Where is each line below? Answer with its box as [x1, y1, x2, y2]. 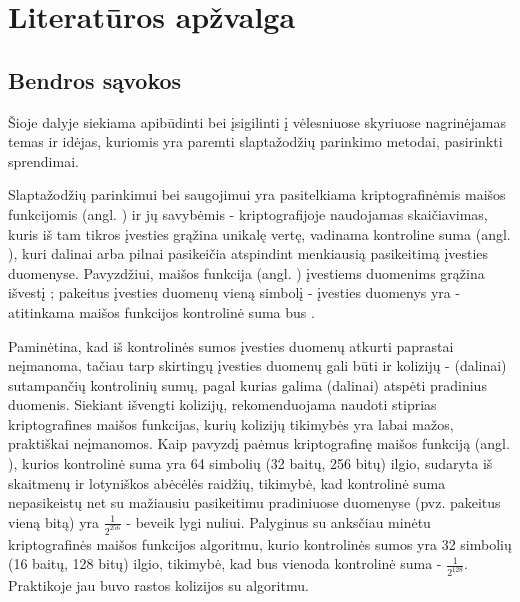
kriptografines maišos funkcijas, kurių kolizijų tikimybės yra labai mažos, [8, 413, 454, 434]
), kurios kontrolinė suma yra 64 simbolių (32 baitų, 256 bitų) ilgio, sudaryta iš [8, 453, 493, 474]
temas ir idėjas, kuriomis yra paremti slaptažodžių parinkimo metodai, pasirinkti [8, 131, 503, 152]
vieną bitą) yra [8, 511, 100, 532]
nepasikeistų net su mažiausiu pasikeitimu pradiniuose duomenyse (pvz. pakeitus [8, 492, 501, 513]
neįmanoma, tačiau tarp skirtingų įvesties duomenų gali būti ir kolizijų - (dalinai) [8, 355, 507, 376]
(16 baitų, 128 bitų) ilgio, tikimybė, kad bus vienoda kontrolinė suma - [8, 553, 442, 574]
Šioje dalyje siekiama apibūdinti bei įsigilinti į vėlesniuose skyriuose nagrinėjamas [8, 111, 507, 132]
